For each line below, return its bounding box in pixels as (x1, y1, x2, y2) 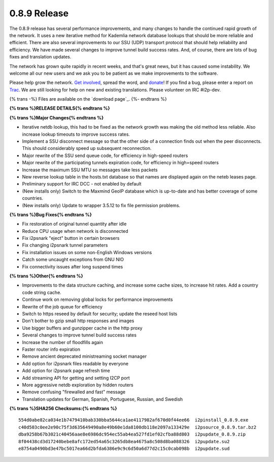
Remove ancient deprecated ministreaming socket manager (22, 353, 147, 359)
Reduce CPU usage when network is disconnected (22, 228, 129, 234)
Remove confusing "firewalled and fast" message (22, 389, 126, 395)
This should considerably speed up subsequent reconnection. (22, 145, 152, 151)
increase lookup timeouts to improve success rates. (22, 131, 130, 137)
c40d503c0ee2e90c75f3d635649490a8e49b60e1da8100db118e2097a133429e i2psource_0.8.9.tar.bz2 (18, 424, 257, 430)
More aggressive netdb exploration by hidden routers (22, 382, 134, 388)
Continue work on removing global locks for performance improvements (22, 296, 173, 302)
